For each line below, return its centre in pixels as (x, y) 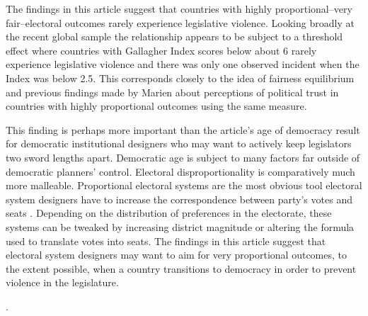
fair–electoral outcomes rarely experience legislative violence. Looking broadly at (180, 22)
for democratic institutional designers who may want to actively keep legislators (179, 143)
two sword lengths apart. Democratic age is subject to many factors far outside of (183, 157)
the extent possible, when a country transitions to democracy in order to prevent (181, 268)
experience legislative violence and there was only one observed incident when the (183, 64)
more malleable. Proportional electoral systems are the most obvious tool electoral (184, 185)
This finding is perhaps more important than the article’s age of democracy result (183, 129)
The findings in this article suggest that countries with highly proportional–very (179, 9)
